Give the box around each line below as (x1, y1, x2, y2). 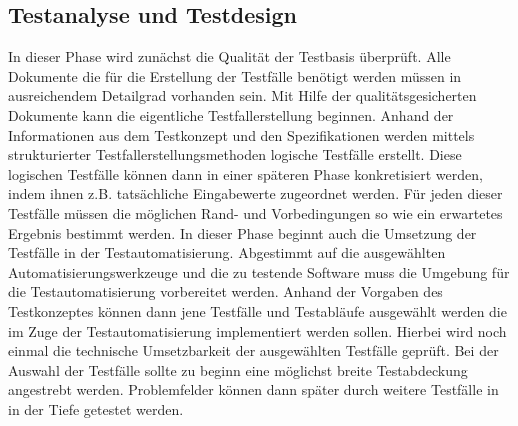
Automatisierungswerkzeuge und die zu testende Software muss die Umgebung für (8, 261, 510, 282)
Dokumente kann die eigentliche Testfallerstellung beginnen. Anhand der (8, 104, 454, 125)
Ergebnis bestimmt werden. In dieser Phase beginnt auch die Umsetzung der (8, 222, 477, 243)
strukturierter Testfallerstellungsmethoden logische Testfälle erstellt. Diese (8, 144, 462, 165)
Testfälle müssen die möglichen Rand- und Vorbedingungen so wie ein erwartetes (8, 202, 503, 223)
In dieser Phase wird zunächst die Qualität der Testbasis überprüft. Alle (8, 46, 451, 67)
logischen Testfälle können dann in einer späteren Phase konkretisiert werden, (8, 163, 483, 184)
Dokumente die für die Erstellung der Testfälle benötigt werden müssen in (8, 65, 462, 86)
